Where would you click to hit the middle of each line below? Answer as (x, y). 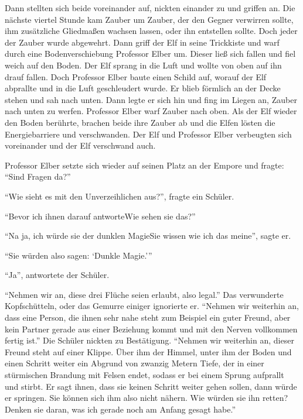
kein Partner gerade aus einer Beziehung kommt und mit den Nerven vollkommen (151, 329)
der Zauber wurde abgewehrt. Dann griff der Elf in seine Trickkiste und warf (142, 42)
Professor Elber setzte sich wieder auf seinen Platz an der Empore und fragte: (144, 165)
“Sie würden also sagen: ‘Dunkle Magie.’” (79, 255)
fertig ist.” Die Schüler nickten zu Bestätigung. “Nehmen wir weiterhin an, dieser (149, 340)
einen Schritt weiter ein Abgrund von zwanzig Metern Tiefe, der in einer (135, 363)
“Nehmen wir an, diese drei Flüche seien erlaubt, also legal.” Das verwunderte (144, 294)
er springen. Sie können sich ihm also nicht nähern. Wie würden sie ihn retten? (147, 398)
